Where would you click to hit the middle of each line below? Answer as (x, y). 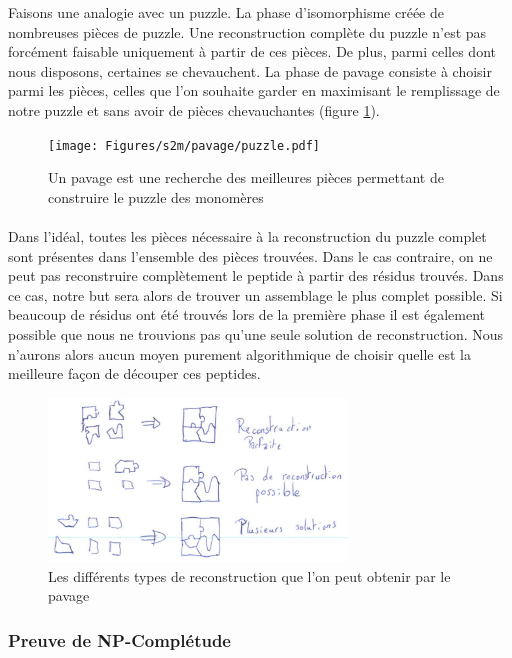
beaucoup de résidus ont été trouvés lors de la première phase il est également (246, 314)
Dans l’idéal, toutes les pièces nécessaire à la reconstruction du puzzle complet (247, 236)
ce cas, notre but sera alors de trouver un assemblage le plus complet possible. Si (255, 294)
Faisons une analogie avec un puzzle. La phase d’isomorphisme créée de (226, 12)
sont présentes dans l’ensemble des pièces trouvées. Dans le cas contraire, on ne (250, 255)
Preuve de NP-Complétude (119, 639)
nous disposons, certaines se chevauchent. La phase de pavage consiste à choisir (250, 70)
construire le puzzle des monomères (156, 196)
